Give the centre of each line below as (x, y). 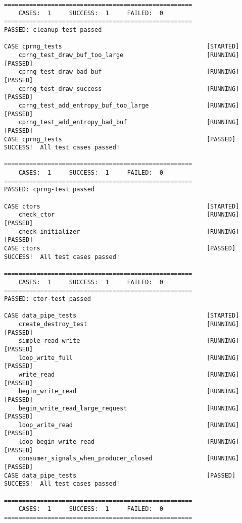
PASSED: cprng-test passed (49, 190)
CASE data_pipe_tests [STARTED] (122, 316)
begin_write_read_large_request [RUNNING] (129, 408)
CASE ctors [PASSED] (120, 249)
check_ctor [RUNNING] (129, 215)
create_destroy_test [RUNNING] (129, 324)
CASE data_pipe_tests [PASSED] (120, 475)
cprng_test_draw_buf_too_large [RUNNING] (129, 55)
